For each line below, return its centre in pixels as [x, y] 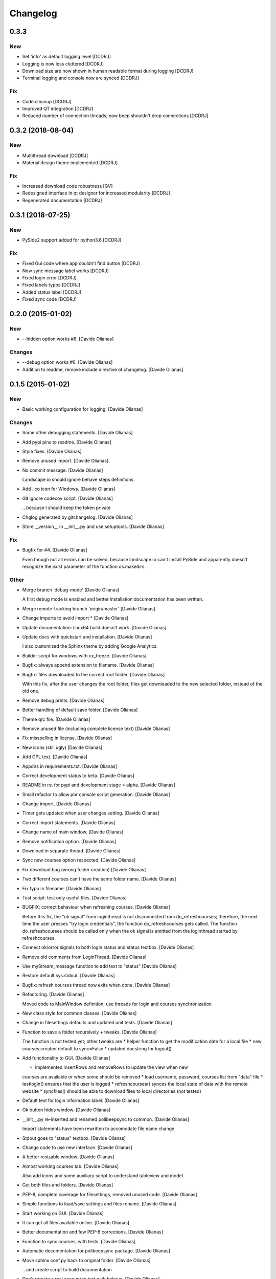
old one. [31, 691]
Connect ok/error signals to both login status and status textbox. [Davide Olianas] [108, 947]
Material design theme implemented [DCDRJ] [70, 162]
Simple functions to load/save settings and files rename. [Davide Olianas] [99, 1204]
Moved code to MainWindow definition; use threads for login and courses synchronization [117, 1004]
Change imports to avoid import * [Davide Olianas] [75, 618]
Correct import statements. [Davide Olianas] [69, 822]
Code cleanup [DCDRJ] [47, 101]
